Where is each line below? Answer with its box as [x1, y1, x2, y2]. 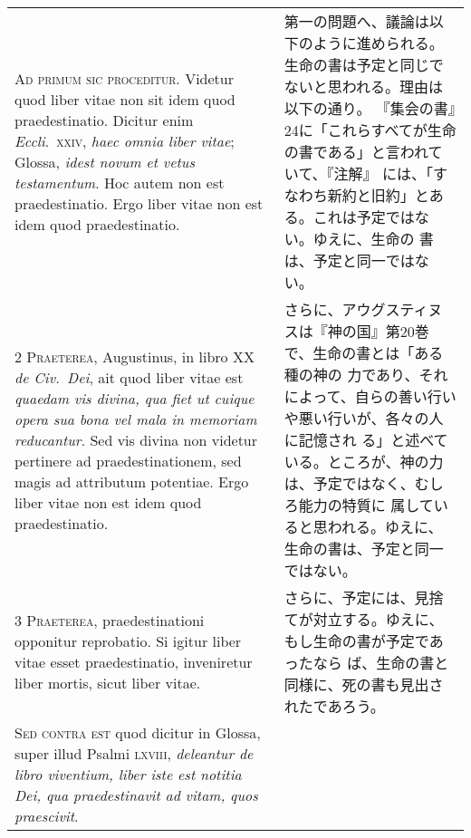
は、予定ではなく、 [284, 473, 415, 494]
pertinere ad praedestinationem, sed [14, 449, 242, 471]
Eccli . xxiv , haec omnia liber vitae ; [14, 130, 235, 151]
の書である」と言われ [284, 141, 428, 162]
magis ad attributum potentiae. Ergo [14, 470, 249, 492]
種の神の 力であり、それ [284, 364, 448, 385]
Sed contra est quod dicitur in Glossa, [14, 722, 261, 743]
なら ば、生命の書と [312, 652, 449, 673]
